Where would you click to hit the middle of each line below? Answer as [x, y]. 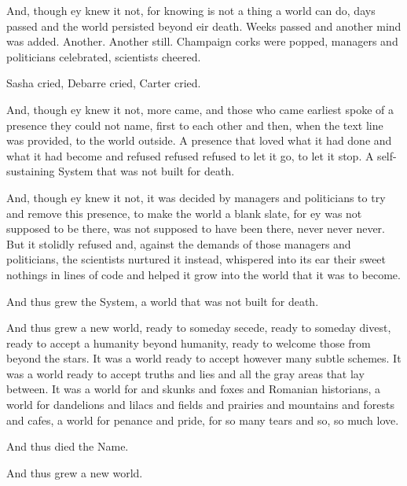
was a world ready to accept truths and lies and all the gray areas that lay [185, 373]
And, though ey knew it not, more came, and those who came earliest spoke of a [200, 109]
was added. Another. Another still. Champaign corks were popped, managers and [202, 41]
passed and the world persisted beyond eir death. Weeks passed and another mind [204, 26]
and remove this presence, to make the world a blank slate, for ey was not [184, 213]
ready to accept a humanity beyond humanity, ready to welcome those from [189, 342]
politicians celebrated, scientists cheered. [104, 56]
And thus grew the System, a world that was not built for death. [163, 301]
